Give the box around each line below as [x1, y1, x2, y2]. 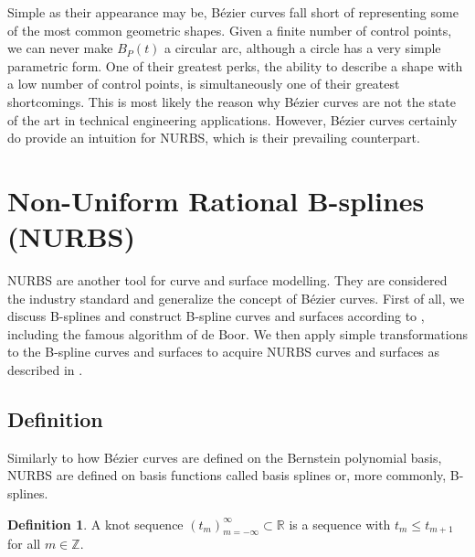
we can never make [7, 38, 113, 58]
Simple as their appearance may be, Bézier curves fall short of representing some [7, 3, 459, 21]
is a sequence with [289, 514, 391, 533]
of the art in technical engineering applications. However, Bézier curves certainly [7, 110, 458, 129]
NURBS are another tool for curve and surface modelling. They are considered [7, 271, 448, 290]
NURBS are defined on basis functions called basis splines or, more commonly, [7, 466, 447, 485]
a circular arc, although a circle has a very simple [164, 38, 441, 58]
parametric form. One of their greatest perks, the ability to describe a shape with [7, 56, 463, 75]
